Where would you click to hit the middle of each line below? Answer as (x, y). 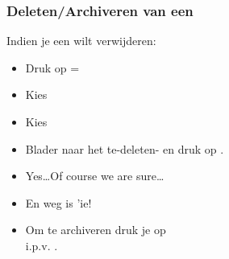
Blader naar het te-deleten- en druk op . (125, 148)
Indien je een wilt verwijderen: (81, 41)
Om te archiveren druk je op (96, 230)
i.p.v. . (42, 245)
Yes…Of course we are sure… (95, 176)
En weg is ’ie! (58, 202)
